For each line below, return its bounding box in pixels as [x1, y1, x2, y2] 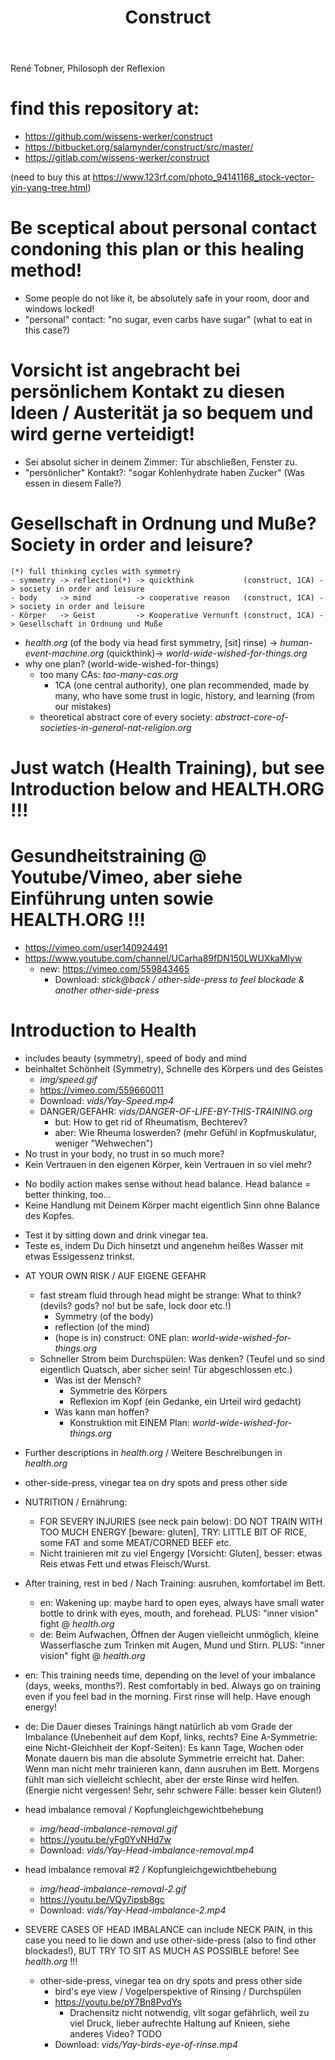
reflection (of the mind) [54, 1321, 150, 1333]
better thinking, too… [24, 1189, 112, 1200]
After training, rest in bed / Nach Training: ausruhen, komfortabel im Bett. [24, 1577, 326, 1589]
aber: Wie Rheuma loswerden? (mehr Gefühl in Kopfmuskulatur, [54, 1127, 317, 1138]
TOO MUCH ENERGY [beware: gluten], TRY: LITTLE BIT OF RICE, [39, 1526, 308, 1538]
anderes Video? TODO [69, 2028, 162, 2040]
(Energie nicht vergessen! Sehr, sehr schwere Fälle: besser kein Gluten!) [24, 1784, 322, 1796]
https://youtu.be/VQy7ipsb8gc [39, 1894, 165, 1905]
